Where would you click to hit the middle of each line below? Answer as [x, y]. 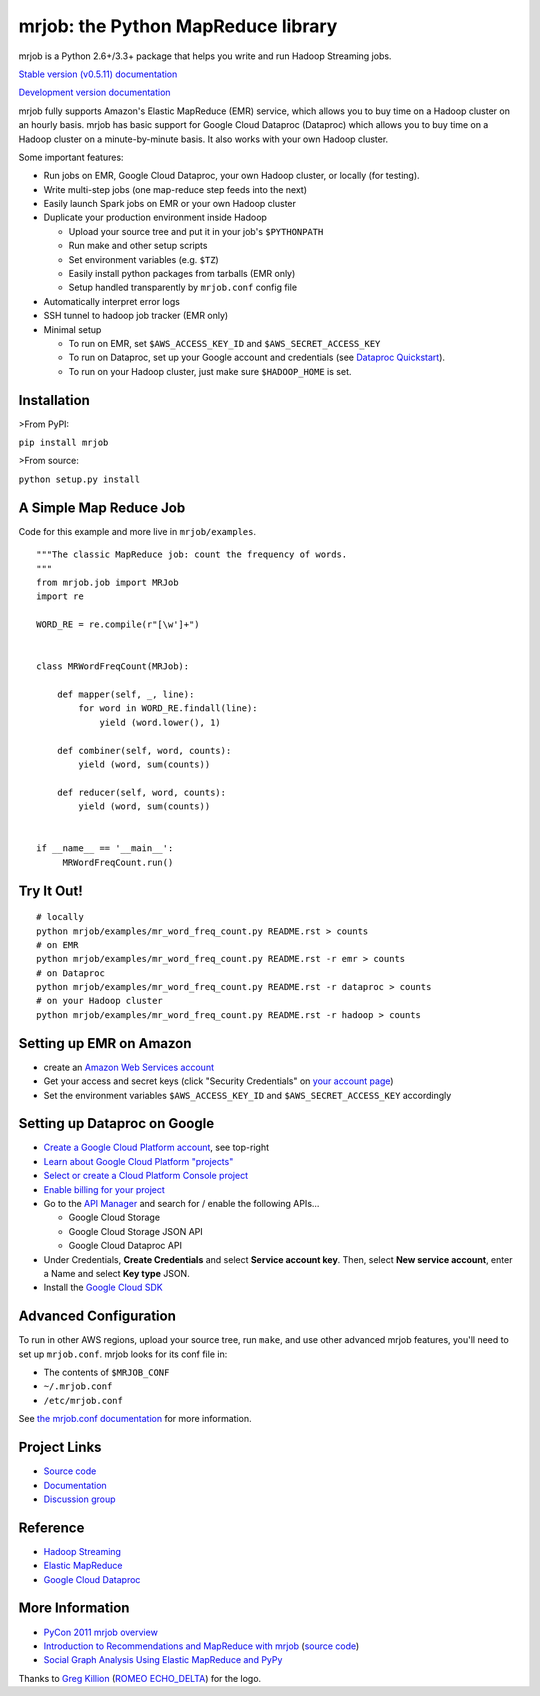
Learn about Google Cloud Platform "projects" [138, 1161]
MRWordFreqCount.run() [118, 862]
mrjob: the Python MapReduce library [178, 26]
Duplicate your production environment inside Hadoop [155, 217]
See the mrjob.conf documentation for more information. [135, 1419]
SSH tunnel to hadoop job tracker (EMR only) [136, 316]
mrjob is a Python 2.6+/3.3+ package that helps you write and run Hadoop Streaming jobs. [205, 56]
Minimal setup [72, 329]
